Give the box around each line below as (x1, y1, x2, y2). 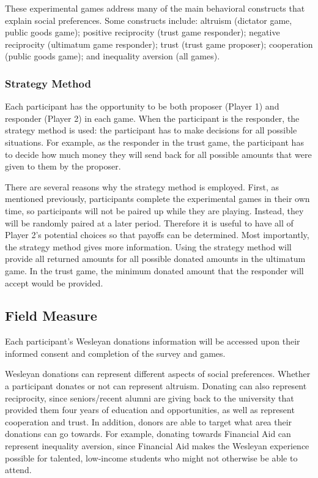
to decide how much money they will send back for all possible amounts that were (5, 148, 312, 160)
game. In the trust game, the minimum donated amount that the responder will (5, 264, 304, 277)
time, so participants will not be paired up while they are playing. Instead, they (5, 204, 304, 217)
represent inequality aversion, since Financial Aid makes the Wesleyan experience (5, 439, 309, 452)
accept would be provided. (5, 276, 103, 289)
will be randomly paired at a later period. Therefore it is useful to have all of (5, 216, 294, 229)
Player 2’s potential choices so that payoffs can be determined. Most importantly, (5, 228, 309, 241)
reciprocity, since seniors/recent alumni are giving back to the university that (5, 391, 294, 404)
